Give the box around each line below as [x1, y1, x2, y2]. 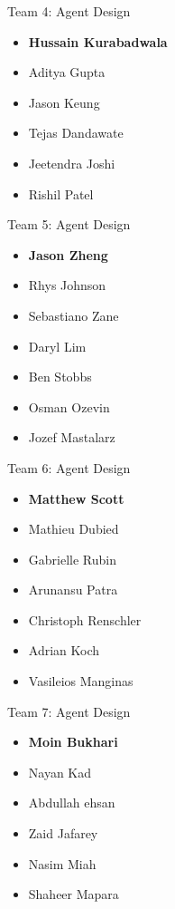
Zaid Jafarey [28, 824, 98, 843]
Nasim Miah [28, 854, 97, 873]
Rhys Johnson [28, 276, 106, 295]
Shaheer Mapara [28, 885, 119, 904]
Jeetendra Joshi [28, 153, 115, 172]
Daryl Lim [28, 336, 87, 355]
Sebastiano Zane [28, 305, 119, 324]
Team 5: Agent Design [7, 215, 131, 234]
